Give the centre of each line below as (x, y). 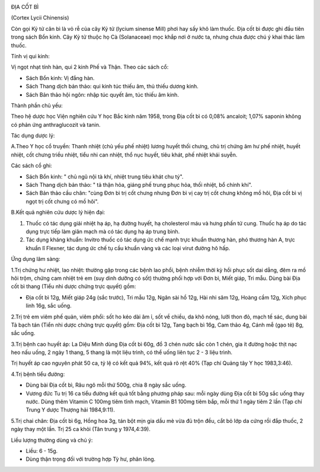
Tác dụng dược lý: (33, 136)
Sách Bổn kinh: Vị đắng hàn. (60, 78)
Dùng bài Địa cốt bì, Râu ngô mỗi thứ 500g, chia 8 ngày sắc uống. (106, 385)
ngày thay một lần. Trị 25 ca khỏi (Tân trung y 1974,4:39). (81, 429)
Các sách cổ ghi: (32, 165)
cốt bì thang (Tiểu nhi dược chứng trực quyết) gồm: (73, 286)
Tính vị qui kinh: (30, 56)
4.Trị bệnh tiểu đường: (38, 374)
